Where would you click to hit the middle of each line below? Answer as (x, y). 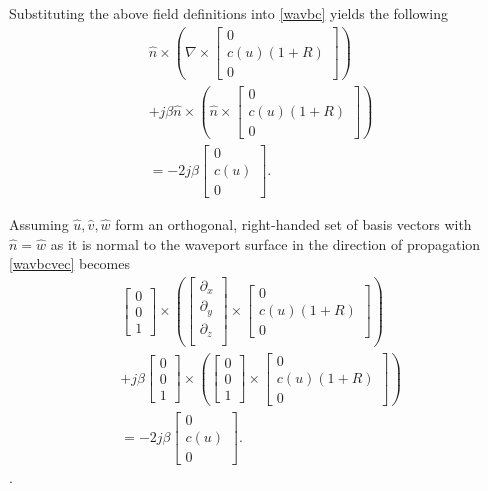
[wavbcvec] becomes (69, 263)
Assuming (39, 224)
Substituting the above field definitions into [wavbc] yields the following (228, 13)
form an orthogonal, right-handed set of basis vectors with (293, 224)
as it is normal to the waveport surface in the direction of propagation (265, 243)
